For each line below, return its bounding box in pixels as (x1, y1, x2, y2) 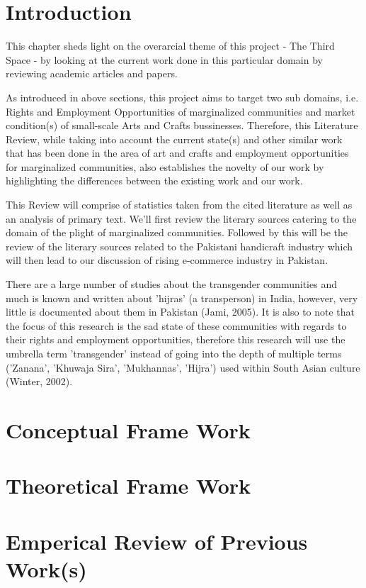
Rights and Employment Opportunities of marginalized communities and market (6, 104, 355, 118)
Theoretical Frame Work (6, 471, 251, 500)
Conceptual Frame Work (6, 415, 251, 444)
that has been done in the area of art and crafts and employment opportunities (6, 145, 349, 160)
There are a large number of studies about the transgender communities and (6, 277, 337, 292)
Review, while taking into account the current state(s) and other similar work (6, 131, 343, 146)
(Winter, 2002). (6, 374, 73, 389)
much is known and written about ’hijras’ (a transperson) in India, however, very (6, 290, 358, 305)
